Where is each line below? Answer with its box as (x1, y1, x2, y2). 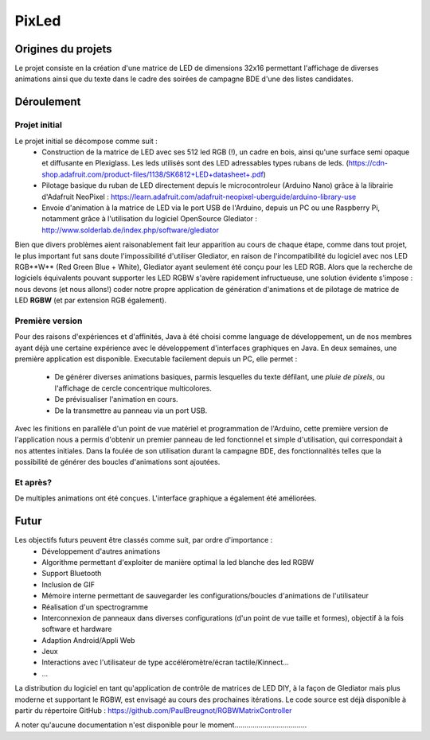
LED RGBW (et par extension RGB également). (14, 295, 167, 306)
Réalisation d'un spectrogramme (41, 602, 149, 612)
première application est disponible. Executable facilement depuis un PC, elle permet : (14, 354, 298, 364)
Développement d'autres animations (41, 546, 161, 556)
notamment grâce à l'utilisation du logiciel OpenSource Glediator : (41, 214, 258, 224)
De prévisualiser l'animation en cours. (54, 395, 178, 404)
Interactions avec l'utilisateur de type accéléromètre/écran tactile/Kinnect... (41, 657, 290, 668)
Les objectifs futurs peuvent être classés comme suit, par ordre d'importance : (14, 536, 273, 545)
